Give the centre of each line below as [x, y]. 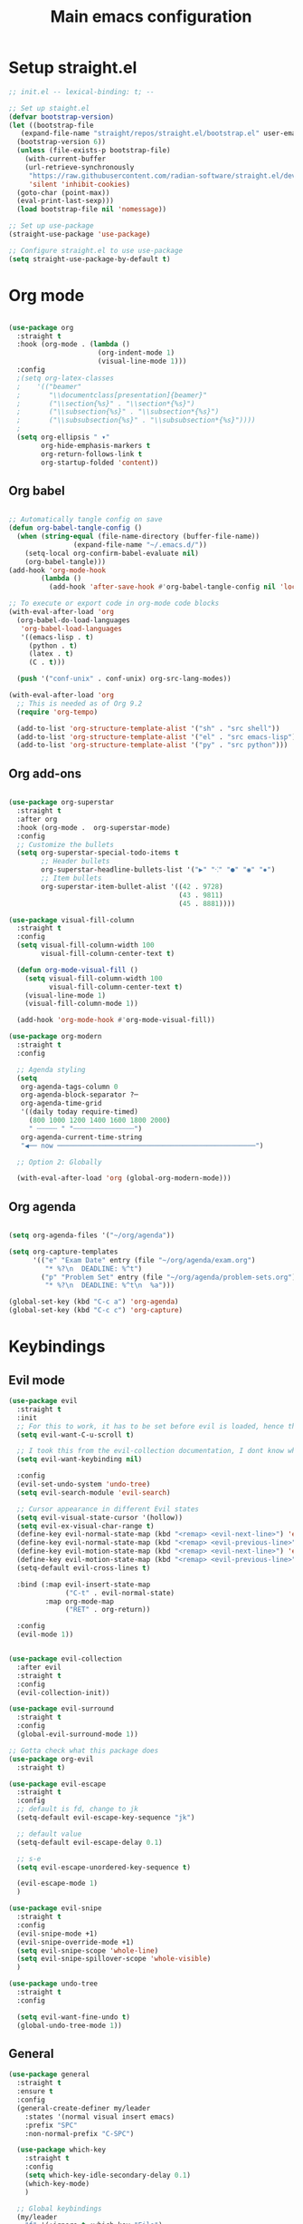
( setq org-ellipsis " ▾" [63, 437]
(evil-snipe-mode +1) [57, 1934]
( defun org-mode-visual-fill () [78, 970]
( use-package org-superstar [62, 803]
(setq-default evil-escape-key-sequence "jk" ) [106, 1818]
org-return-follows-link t [92, 454]
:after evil [39, 1667]
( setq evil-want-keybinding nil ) [80, 1459]
